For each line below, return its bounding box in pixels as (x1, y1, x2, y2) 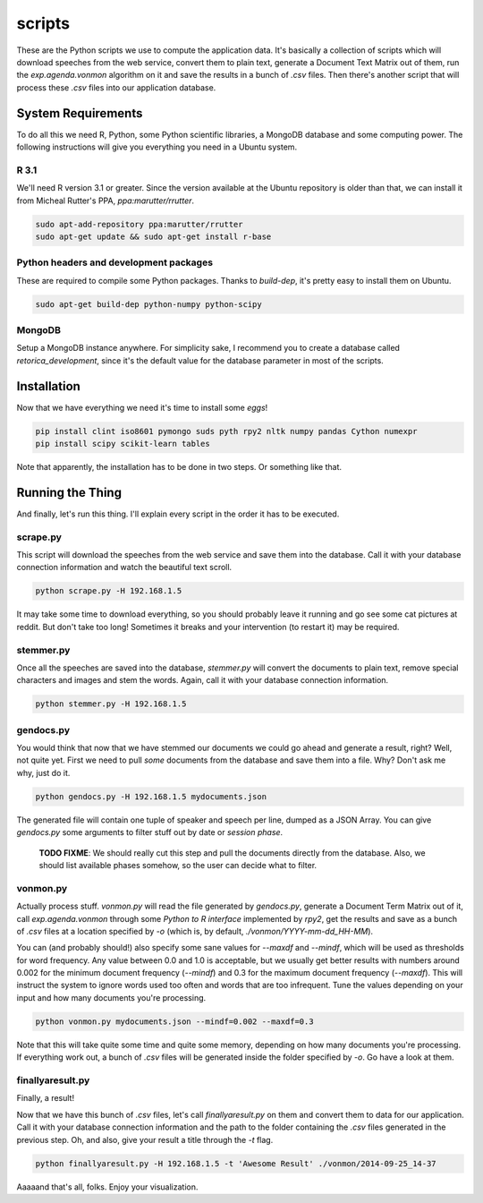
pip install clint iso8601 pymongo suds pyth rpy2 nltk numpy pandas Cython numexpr (35, 426, 418, 436)
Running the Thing (16, 484, 123, 500)
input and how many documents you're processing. (16, 992, 207, 1002)
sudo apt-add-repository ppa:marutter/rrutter (35, 219, 243, 229)
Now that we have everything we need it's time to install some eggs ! (16, 402, 268, 413)
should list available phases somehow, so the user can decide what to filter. (38, 860, 318, 870)
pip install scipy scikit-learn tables (35, 439, 210, 449)
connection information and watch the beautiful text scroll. (16, 562, 233, 573)
